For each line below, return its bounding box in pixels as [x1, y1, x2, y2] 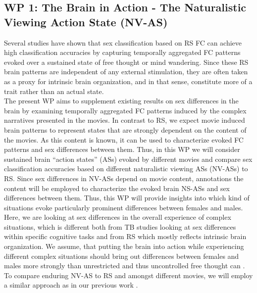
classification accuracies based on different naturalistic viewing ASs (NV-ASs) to [4, 163, 248, 174]
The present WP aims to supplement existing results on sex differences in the [4, 96, 239, 106]
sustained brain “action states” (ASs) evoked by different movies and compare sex [4, 153, 253, 164]
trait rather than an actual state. [4, 86, 104, 96]
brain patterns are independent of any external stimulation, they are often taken [4, 66, 248, 77]
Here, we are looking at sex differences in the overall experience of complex [4, 212, 231, 222]
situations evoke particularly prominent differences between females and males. [4, 202, 243, 212]
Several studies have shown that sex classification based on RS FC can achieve [4, 37, 242, 48]
